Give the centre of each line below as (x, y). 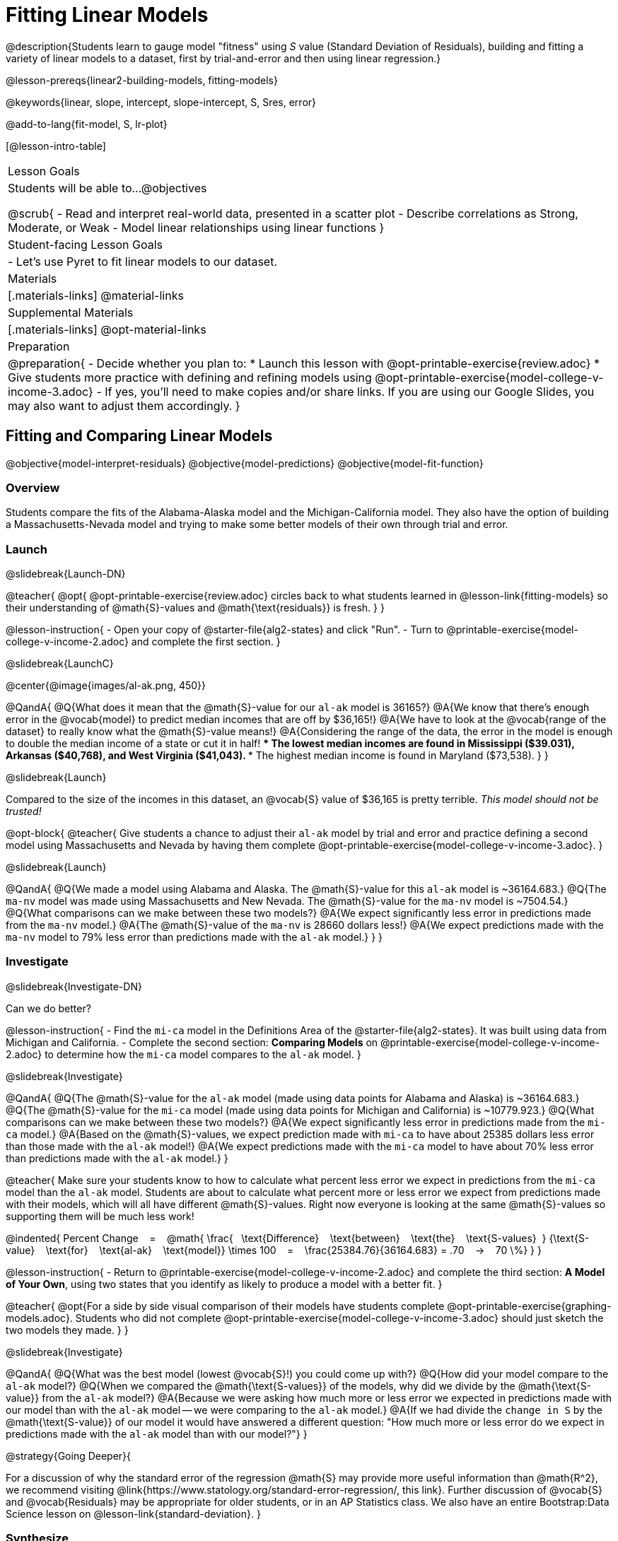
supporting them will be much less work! (100, 1216)
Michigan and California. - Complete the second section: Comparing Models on (192, 1042)
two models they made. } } (67, 1330)
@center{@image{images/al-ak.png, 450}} (106, 686)
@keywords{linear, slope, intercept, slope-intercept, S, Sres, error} (161, 102)
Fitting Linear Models (107, 15)
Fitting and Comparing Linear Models (139, 436)
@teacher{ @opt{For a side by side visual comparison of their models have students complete (225, 1306)
